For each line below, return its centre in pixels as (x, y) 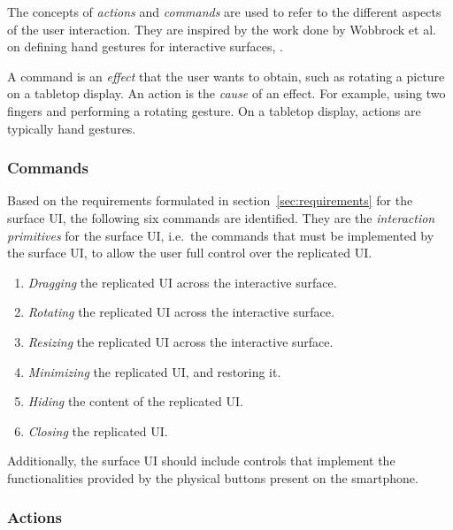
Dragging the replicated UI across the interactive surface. (182, 282)
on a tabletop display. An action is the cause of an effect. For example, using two (226, 93)
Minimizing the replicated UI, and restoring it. (154, 371)
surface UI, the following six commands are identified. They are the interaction (221, 217)
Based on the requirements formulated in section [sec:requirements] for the (210, 200)
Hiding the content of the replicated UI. (135, 401)
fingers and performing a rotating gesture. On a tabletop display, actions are (214, 110)
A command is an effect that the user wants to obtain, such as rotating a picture (226, 76)
